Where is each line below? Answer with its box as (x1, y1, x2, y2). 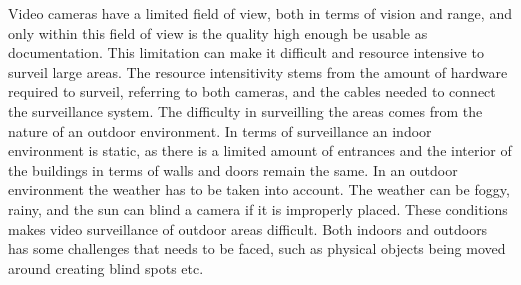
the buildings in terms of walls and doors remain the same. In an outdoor (8, 159, 458, 180)
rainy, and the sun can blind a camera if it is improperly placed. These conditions (8, 198, 508, 219)
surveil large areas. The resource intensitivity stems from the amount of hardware (8, 61, 508, 82)
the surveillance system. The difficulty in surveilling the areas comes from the (8, 100, 483, 121)
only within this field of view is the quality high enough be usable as (8, 22, 428, 43)
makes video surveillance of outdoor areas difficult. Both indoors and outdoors (8, 218, 488, 239)
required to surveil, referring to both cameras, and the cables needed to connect (8, 81, 496, 102)
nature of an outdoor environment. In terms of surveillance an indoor (8, 120, 432, 141)
